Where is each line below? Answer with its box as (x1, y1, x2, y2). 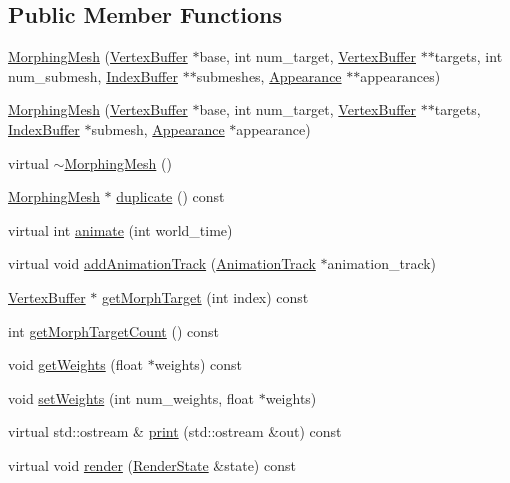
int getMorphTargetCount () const (8, 320, 219, 341)
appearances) (360, 65, 441, 86)
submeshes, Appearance (196, 65, 342, 86)
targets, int (434, 46, 503, 67)
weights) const (154, 354, 242, 375)
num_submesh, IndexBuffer (8, 65, 178, 86)
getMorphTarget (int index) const (102, 286, 309, 307)
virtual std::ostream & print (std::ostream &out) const (8, 421, 342, 442)
